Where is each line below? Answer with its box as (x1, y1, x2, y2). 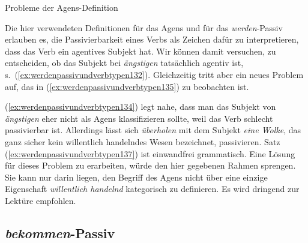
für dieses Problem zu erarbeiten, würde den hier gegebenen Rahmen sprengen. (5, 159, 296, 172)
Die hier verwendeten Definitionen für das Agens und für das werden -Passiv (5, 21, 283, 34)
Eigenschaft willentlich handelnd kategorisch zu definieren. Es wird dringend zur (5, 182, 300, 195)
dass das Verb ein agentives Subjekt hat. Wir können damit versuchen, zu (5, 44, 276, 57)
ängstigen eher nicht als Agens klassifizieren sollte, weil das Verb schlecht (5, 112, 273, 124)
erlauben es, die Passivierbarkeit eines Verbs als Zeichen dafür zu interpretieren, (5, 33, 299, 46)
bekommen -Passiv (5, 223, 115, 242)
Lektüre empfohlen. (5, 194, 76, 206)
